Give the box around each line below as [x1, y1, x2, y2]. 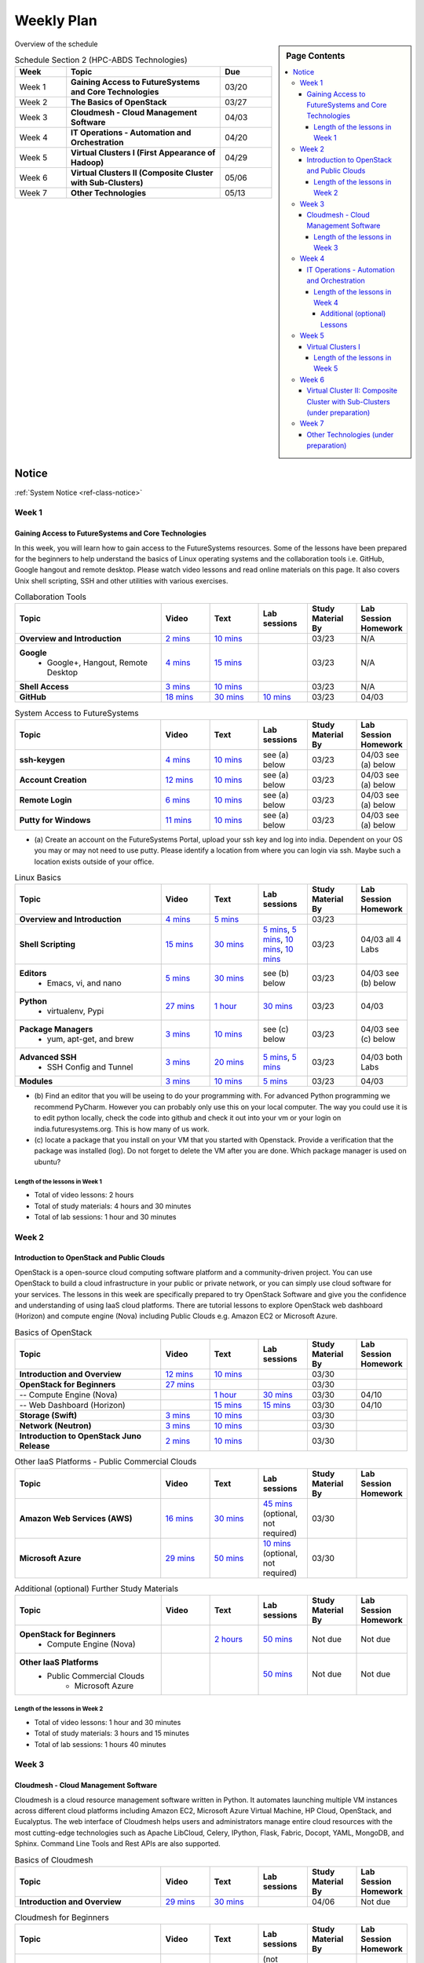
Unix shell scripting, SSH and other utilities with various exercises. [14, 576, 228, 585]
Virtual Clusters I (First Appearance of [71, 148, 216, 159]
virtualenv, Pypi [46, 1006, 104, 1017]
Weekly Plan [14, 12, 98, 29]
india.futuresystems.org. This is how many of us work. [34, 1124, 210, 1134]
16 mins [165, 1512, 194, 1523]
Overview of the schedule [14, 39, 98, 49]
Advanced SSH [19, 1052, 77, 1063]
